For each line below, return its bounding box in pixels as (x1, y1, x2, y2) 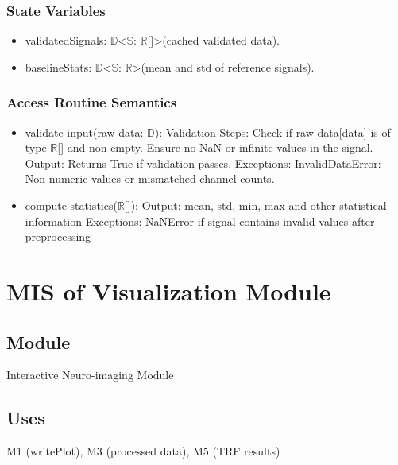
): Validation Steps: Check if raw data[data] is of (154, 123, 391, 140)
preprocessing (25, 228, 91, 245)
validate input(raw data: (25, 123, 144, 140)
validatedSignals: (25, 32, 107, 48)
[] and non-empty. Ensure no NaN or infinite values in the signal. (57, 139, 373, 156)
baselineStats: (25, 58, 92, 75)
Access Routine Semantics (6, 92, 177, 112)
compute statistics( (25, 197, 118, 213)
